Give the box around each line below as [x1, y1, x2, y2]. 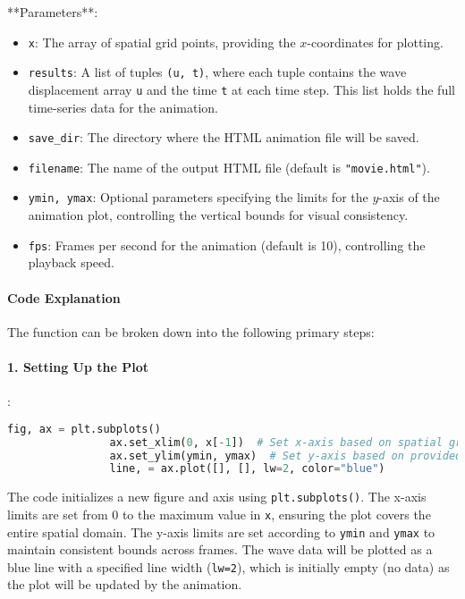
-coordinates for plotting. [307, 32, 444, 51]
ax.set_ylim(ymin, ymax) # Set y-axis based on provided [109, 449, 462, 462]
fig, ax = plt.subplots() [7, 422, 161, 435]
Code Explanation [7, 288, 121, 307]
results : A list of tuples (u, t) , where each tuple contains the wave [28, 63, 407, 81]
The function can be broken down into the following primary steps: [7, 322, 375, 341]
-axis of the [378, 188, 440, 207]
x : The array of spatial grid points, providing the [28, 32, 296, 51]
